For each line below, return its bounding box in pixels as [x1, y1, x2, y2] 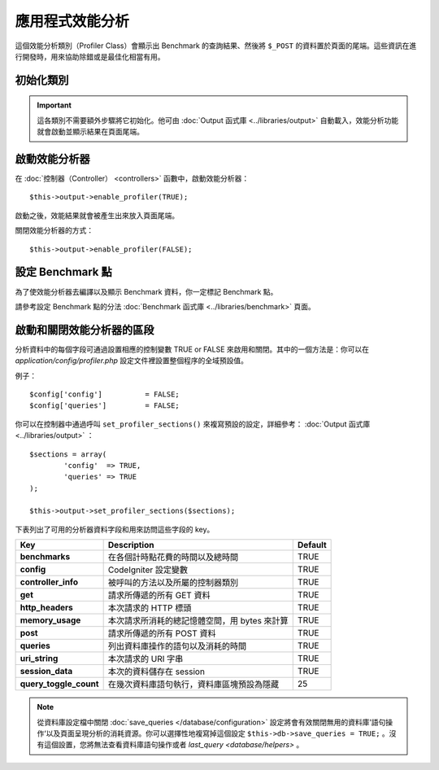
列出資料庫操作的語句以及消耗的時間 [107, 641, 247, 652]
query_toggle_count [20, 678, 99, 689]
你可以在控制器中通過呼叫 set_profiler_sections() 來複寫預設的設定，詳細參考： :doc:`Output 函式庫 [15, 419, 371, 429]
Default [297, 540, 327, 551]
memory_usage [20, 615, 81, 626]
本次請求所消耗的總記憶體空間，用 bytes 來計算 [107, 615, 289, 627]
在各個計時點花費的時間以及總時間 [107, 552, 239, 563]
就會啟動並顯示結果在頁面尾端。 [37, 127, 144, 137]
